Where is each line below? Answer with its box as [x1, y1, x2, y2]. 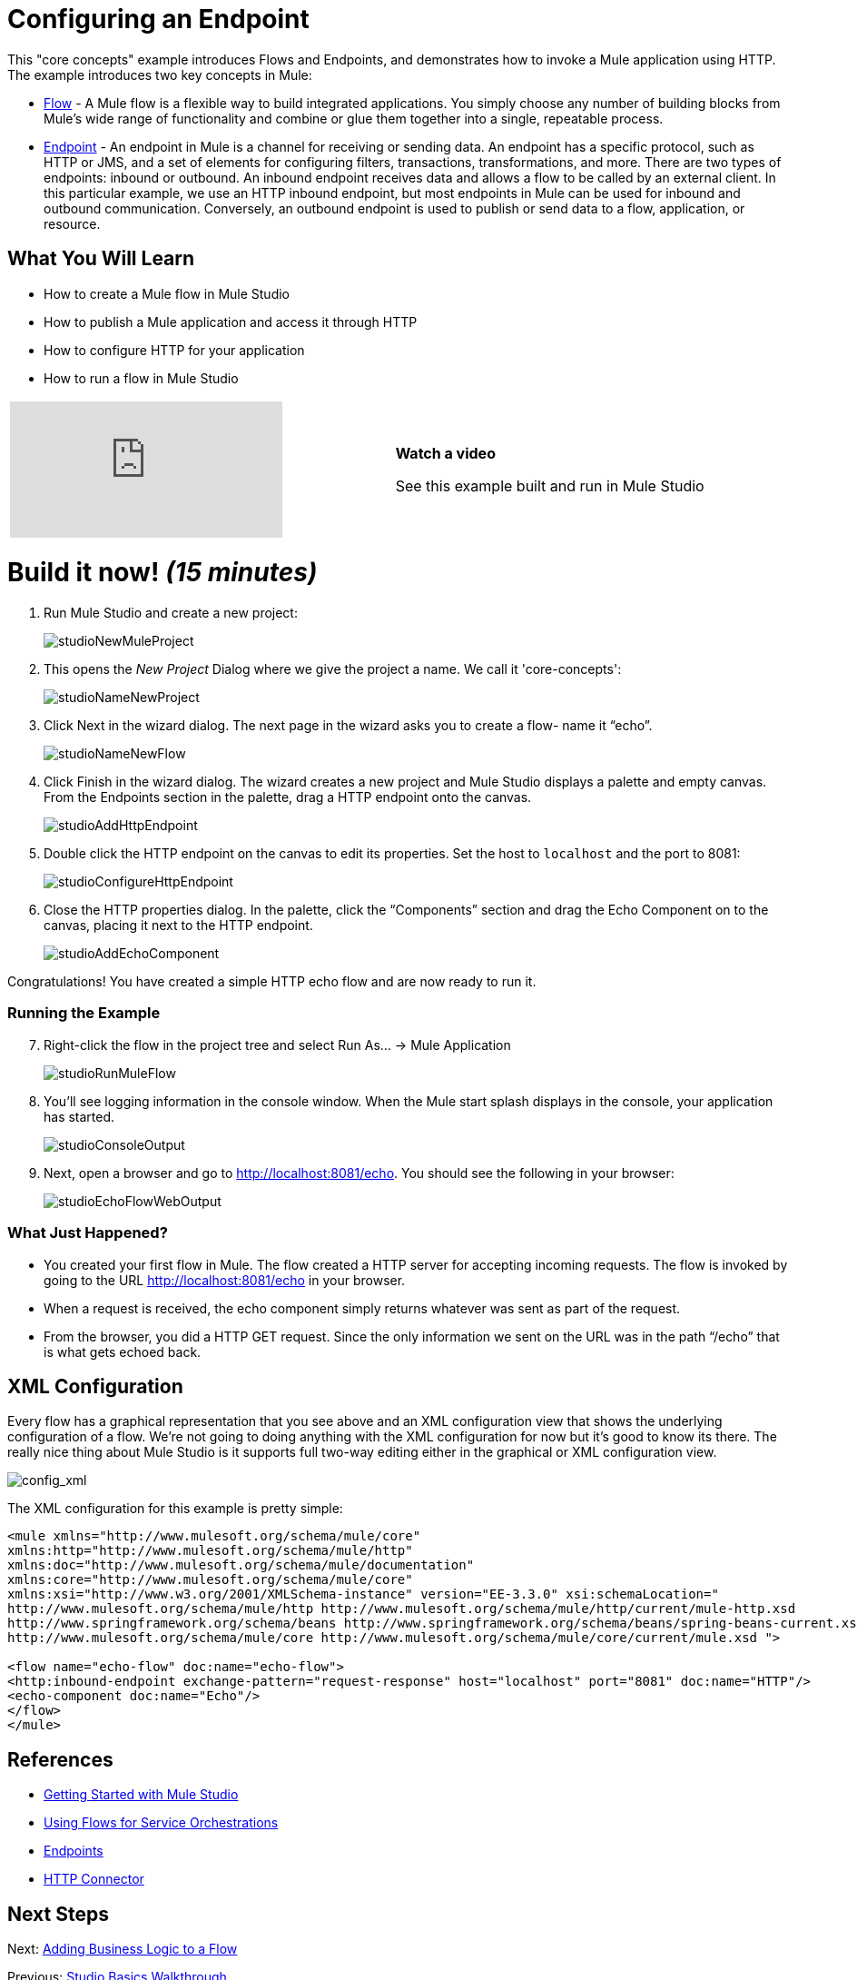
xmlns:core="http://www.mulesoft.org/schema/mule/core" [7, 1572, 413, 1588]
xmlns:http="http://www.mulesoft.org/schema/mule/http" [7, 1543, 413, 1559]
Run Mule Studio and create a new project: [44, 605, 298, 621]
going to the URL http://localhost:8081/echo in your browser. [44, 1272, 406, 1288]
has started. [44, 1108, 115, 1124]
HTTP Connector [44, 1871, 144, 1887]
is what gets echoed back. [44, 1343, 202, 1360]
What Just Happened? [7, 1223, 168, 1242]
